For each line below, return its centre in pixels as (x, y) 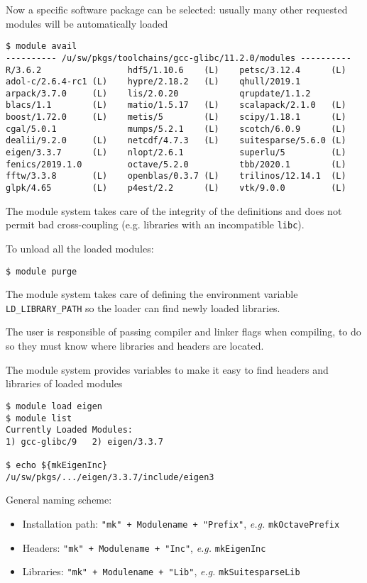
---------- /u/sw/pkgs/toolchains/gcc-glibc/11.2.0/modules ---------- (179, 58)
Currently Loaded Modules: (69, 430)
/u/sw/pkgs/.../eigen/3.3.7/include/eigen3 (110, 477)
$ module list (39, 418)
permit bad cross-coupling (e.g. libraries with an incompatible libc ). (155, 224)
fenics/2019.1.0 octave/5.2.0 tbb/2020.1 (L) (176, 164)
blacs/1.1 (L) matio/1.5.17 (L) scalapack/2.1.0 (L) (176, 105)
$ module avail (42, 46)
